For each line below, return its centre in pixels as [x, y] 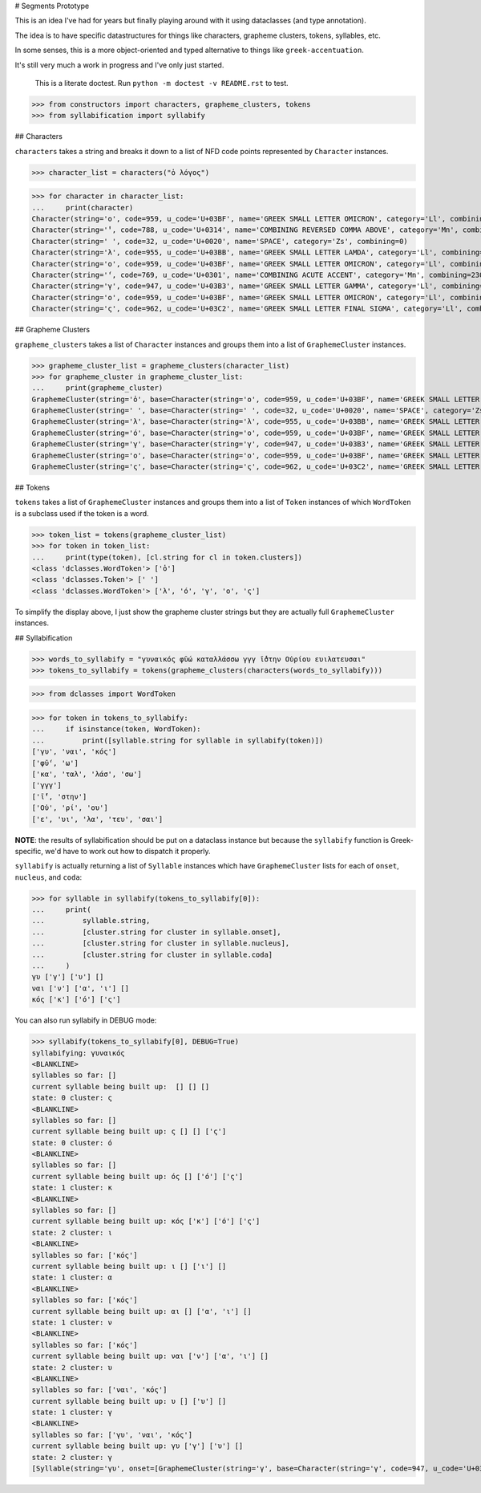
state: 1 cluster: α [72, 1277]
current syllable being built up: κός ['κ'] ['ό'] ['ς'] [146, 1221]
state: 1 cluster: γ [72, 1412]
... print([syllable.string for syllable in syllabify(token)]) [178, 740]
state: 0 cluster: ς [72, 1098]
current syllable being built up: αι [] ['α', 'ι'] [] [141, 1311]
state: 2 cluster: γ [72, 1457]
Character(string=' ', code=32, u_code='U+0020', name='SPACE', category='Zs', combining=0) [220, 241]
